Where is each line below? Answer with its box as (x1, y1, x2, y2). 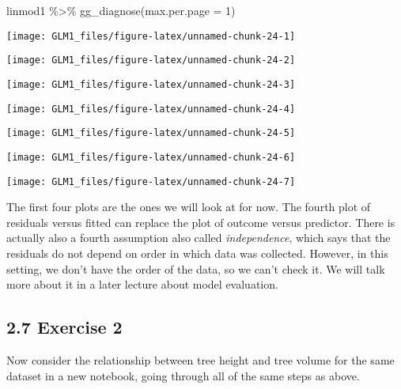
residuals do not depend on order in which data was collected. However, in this (6, 244, 388, 261)
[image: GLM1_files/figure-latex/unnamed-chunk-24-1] (6, 30, 296, 42)
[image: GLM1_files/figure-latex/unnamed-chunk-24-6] (6, 151, 296, 163)
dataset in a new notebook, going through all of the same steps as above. (6, 367, 360, 383)
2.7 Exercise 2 (6, 315, 123, 339)
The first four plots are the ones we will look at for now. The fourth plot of (6, 198, 371, 215)
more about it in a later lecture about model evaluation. (6, 276, 278, 293)
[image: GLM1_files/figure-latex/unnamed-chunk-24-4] (6, 103, 296, 115)
